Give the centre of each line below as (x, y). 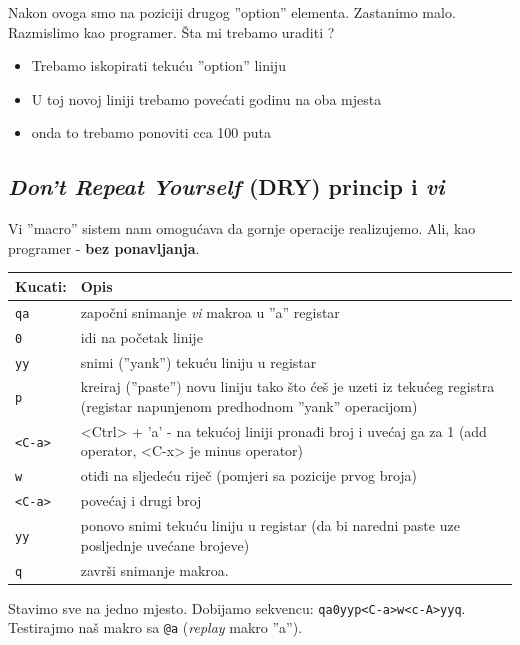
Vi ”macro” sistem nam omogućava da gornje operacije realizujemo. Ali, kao (242, 228)
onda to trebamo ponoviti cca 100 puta (151, 132)
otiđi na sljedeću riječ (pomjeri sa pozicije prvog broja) (249, 475)
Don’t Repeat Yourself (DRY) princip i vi (226, 186)
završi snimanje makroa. (154, 569)
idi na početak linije (141, 336)
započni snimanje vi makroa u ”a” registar (210, 311)
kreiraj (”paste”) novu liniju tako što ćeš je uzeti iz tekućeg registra (287, 386)
